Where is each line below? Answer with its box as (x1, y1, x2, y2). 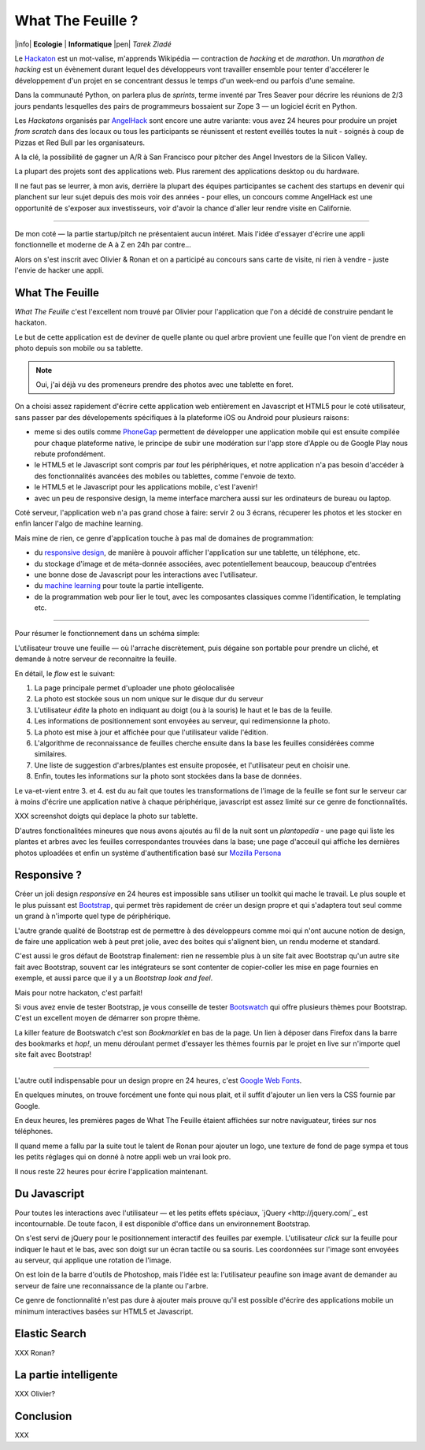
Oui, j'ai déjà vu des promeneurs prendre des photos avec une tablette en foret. (35, 380, 294, 389)
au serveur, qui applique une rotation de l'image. (14, 1255, 172, 1265)
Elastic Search (14, 1327, 87, 1340)
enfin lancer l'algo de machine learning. (14, 519, 143, 528)
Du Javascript (14, 1187, 85, 1201)
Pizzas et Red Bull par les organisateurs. (14, 138, 146, 147)
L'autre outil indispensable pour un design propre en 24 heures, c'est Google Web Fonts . (14, 1076, 302, 1085)
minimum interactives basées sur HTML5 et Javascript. (14, 1307, 194, 1316)
